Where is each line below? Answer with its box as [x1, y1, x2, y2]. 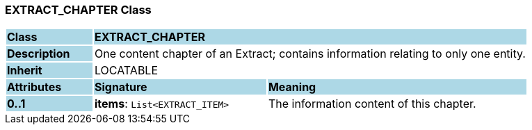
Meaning [268, 80, 316, 95]
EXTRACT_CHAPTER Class [5, 3, 152, 17]
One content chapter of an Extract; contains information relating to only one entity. [94, 47, 526, 61]
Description [7, 47, 70, 61]
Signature [94, 80, 147, 95]
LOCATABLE [94, 63, 159, 78]
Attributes [7, 80, 62, 95]
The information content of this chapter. [268, 97, 476, 111]
